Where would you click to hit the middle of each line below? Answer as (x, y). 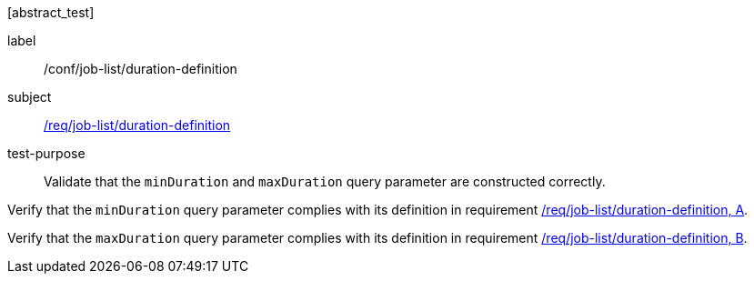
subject (30, 97)
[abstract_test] (51, 12)
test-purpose (46, 153)
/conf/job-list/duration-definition (141, 69)
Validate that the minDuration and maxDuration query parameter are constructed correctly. (325, 181)
